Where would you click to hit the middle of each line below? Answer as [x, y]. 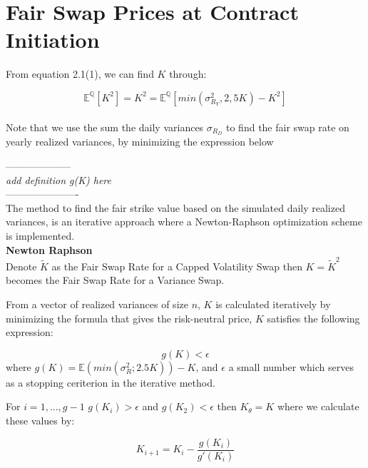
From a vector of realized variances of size [97, 304]
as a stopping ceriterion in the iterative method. [111, 382]
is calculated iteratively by [273, 304]
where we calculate [318, 406]
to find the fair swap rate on [288, 127]
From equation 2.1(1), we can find [80, 74]
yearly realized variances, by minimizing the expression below [140, 142]
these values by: [40, 420]
